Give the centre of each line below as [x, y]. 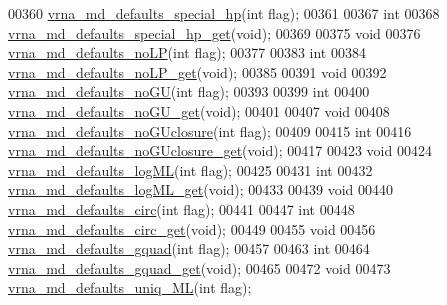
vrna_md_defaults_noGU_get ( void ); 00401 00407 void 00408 [199, 110]
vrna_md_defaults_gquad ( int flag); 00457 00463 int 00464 [189, 248]
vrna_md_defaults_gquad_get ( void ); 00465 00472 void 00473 [199, 267]
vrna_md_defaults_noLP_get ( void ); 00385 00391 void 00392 [197, 71]
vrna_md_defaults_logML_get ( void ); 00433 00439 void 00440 [201, 189]
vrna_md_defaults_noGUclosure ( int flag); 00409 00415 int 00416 [210, 130]
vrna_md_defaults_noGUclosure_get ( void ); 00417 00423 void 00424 [220, 150]
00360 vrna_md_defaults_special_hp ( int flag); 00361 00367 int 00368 [224, 13]
